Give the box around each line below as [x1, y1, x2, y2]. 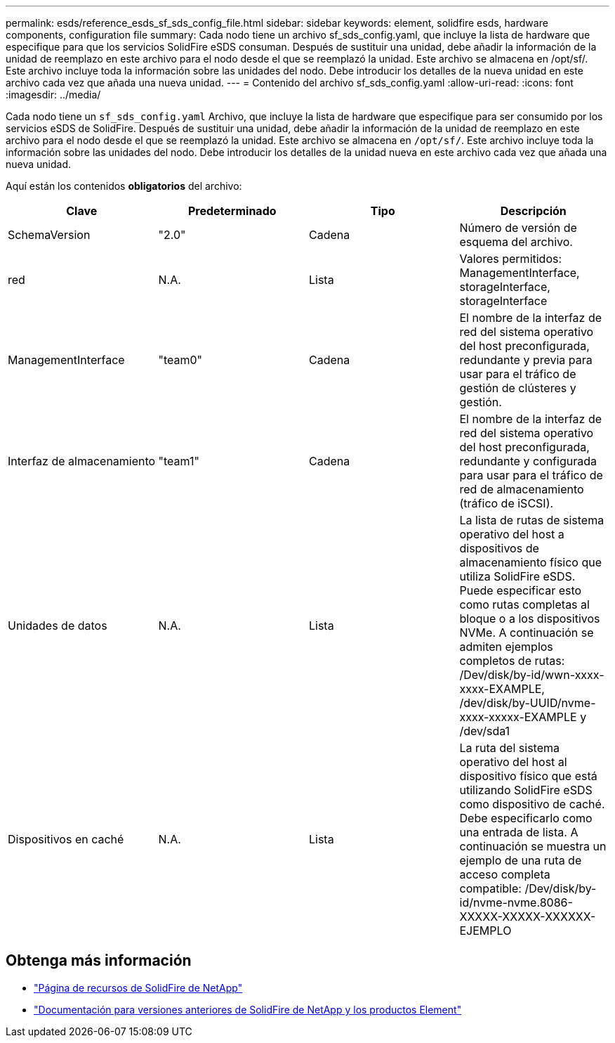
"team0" [158, 353, 203, 367]
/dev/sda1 [459, 724, 510, 738]
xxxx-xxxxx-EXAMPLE [459, 710, 577, 724]
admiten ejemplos [459, 640, 553, 654]
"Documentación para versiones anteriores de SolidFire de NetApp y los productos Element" [34, 1003, 462, 1016]
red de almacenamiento [459, 482, 584, 496]
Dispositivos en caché [8, 832, 124, 846]
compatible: [459, 881, 522, 895]
